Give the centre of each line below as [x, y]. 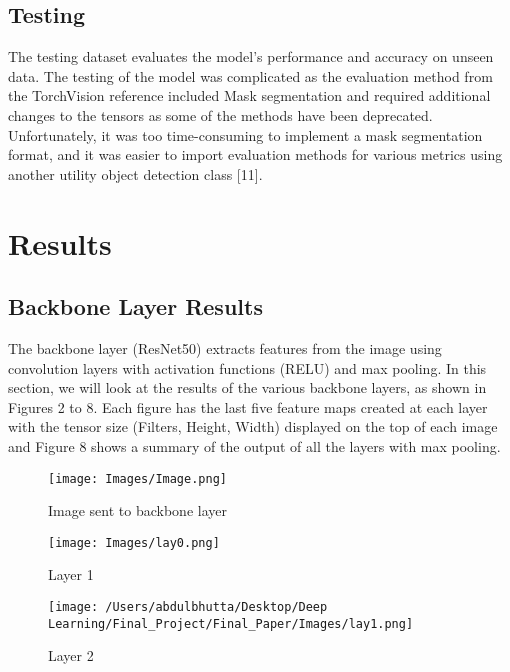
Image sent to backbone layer [137, 510]
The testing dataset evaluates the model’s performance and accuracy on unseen [251, 56]
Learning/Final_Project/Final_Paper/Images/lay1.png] [231, 623]
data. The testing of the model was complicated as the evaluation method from [250, 75]
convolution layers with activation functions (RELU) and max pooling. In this [247, 367]
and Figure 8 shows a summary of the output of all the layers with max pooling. [254, 445]
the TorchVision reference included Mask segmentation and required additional [249, 95]
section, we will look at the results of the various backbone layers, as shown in [247, 387]
